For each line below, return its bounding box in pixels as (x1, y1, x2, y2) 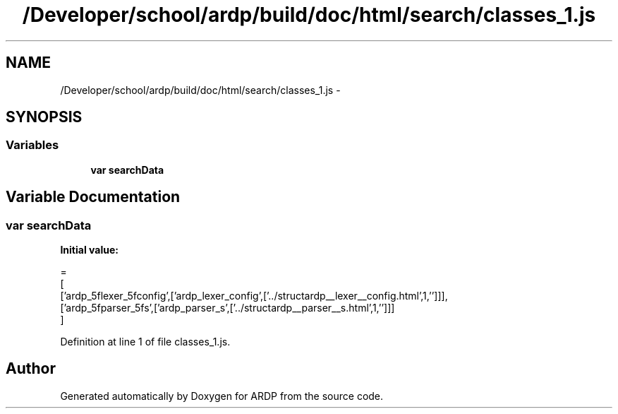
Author (6, 360, 56, 378)
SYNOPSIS (6, 108, 83, 126)
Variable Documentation (6, 188, 181, 206)
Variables (6, 138, 59, 153)
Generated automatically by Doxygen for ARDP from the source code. (60, 389, 384, 402)
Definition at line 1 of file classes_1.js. (60, 336, 231, 348)
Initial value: (60, 244, 119, 256)
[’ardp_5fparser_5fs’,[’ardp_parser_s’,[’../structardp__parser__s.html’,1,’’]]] (60, 302, 395, 314)
